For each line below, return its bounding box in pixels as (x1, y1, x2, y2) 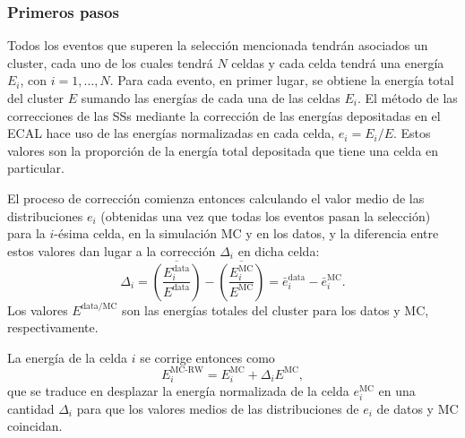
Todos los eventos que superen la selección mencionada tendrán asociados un (7, 36, 428, 55)
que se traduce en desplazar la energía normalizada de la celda (7, 381, 349, 399)
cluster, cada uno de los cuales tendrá (7, 53, 213, 72)
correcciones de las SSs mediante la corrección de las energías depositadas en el (7, 106, 441, 125)
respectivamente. (7, 318, 99, 337)
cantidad (7, 399, 55, 417)
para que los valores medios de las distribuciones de (76, 399, 359, 417)
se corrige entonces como (140, 348, 275, 366)
